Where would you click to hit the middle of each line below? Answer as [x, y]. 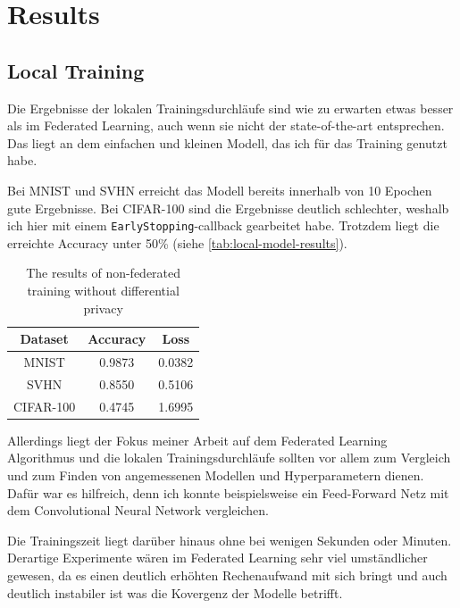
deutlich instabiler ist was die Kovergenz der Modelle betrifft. [175, 592]
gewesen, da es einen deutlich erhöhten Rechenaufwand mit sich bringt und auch [227, 575]
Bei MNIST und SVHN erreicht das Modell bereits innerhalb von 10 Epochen [220, 190]
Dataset [44, 339]
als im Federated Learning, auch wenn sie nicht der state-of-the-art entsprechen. [226, 125]
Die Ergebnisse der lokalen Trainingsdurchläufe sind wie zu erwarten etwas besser [230, 108]
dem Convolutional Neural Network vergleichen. [138, 510]
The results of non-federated [104, 273]
